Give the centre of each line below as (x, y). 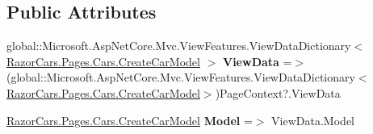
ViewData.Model (313, 120)
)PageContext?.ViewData (278, 92)
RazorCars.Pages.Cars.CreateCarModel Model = (130, 120)
